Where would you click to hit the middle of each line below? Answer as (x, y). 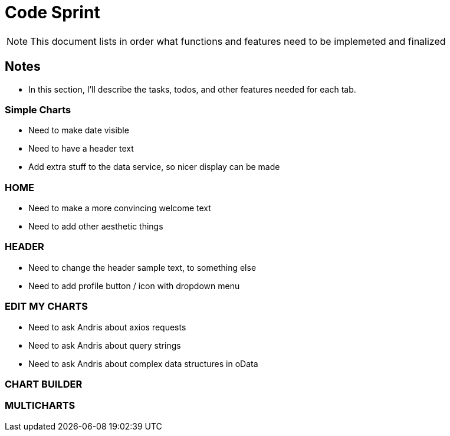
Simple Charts (38, 109)
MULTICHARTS (40, 406)
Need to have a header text (81, 149)
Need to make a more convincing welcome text (120, 208)
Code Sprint (52, 12)
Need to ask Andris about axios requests (107, 327)
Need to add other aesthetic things (96, 227)
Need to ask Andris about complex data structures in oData (143, 363)
